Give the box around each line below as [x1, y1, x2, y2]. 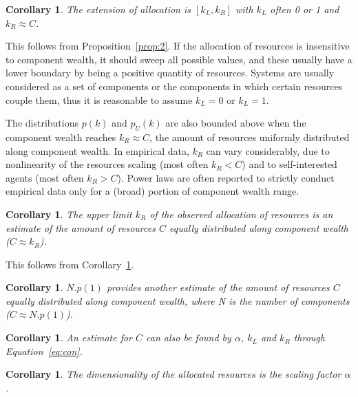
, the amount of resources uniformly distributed [149, 129, 350, 144]
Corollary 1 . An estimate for [6, 330, 132, 345]
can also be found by [146, 330, 231, 345]
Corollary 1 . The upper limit [6, 206, 132, 221]
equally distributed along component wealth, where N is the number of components [6, 293, 350, 308]
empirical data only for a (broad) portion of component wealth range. [6, 184, 299, 198]
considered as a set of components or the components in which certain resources [6, 78, 343, 93]
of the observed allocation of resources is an [149, 206, 333, 221]
